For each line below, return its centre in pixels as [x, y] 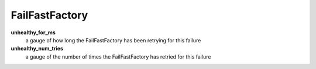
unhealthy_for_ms [33, 32]
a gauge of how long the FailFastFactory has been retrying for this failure [113, 40]
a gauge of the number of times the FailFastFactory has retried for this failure [118, 57]
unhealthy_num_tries [37, 49]
